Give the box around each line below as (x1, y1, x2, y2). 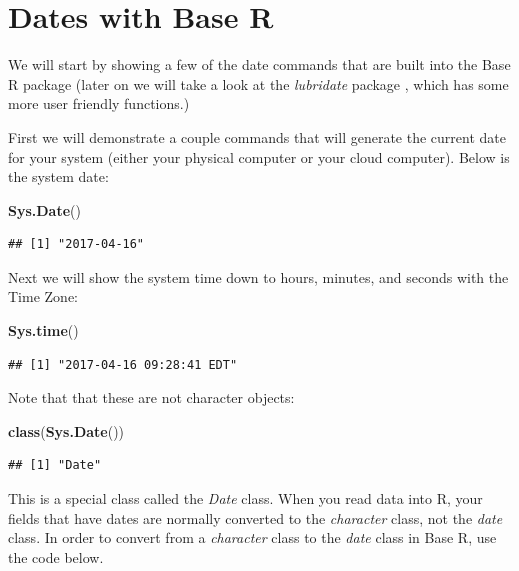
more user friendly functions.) (8, 93, 190, 114)
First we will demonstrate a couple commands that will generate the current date (8, 126, 506, 147)
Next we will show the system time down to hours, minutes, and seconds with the (8, 266, 509, 287)
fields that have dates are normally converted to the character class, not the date (8, 507, 503, 528)
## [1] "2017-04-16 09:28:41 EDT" (8, 357, 238, 372)
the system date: (8, 166, 109, 187)
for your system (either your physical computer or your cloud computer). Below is (8, 146, 510, 167)
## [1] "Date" (8, 458, 102, 473)
